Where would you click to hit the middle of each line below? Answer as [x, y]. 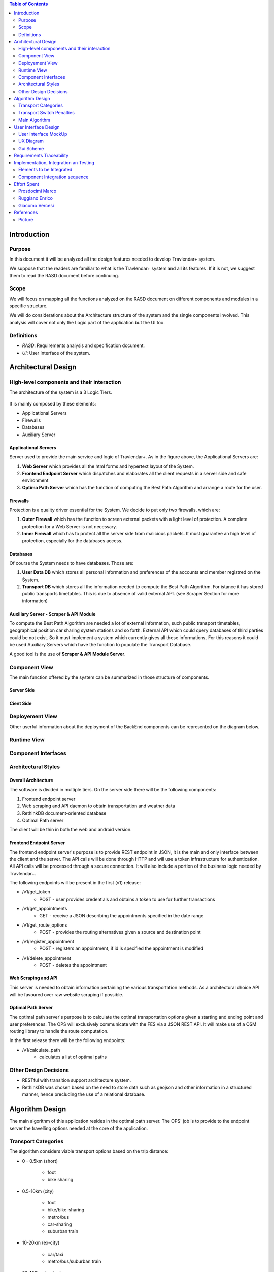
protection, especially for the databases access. [72, 541]
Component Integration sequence [54, 177]
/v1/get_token [36, 892]
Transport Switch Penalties [46, 112]
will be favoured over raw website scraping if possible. [66, 994]
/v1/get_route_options [45, 925]
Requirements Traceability [41, 156]
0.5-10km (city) [38, 1191]
